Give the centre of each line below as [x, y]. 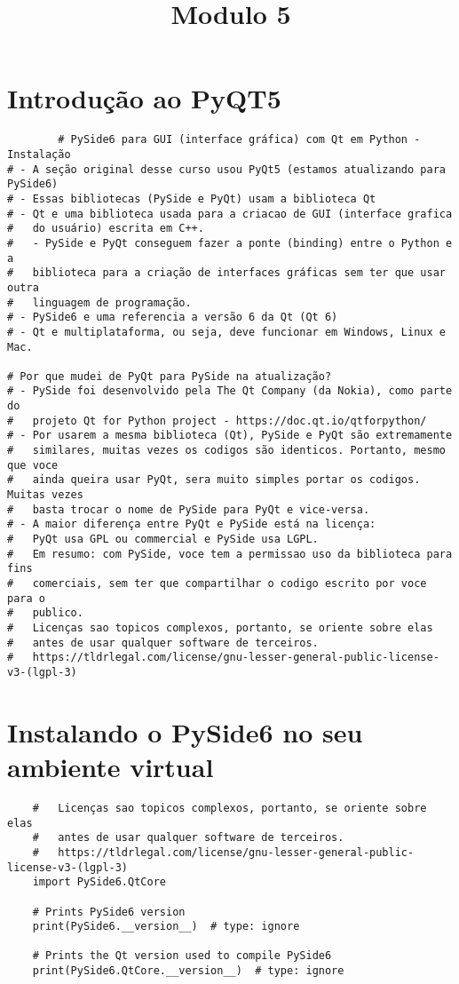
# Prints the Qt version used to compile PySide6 [182, 956]
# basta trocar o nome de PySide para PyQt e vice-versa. [189, 509]
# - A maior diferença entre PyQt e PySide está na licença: [192, 524]
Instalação [39, 154]
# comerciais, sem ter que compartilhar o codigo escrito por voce [217, 583]
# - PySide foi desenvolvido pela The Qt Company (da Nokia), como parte [230, 391]
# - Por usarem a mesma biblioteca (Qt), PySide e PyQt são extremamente [230, 436]
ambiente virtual [111, 766]
